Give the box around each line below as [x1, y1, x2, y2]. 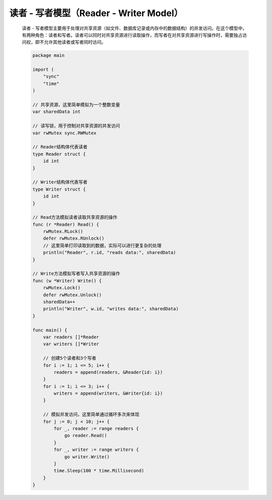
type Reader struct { [32, 151, 86, 157]
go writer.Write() [64, 454, 110, 460]
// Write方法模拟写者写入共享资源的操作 [32, 271, 120, 277]
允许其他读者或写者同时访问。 [43, 39, 106, 45]
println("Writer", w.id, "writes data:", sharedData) [43, 306, 179, 312]
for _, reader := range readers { [53, 426, 139, 432]
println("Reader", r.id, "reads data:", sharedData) [43, 249, 176, 256]
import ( [32, 67, 54, 72]
